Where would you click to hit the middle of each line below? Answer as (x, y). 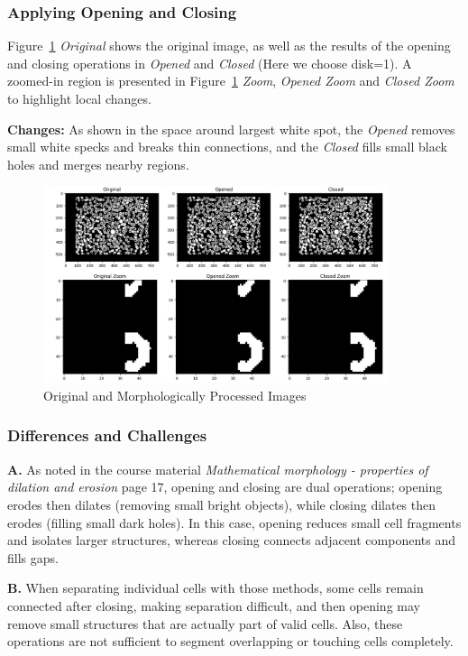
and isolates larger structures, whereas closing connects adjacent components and (231, 540)
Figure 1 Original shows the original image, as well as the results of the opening (229, 46)
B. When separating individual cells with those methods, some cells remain (216, 588)
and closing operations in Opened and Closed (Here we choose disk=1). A (210, 63)
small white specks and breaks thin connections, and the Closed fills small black (227, 147)
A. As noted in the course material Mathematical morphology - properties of (218, 469)
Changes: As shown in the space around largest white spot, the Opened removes (231, 129)
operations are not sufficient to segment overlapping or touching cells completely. (230, 641)
